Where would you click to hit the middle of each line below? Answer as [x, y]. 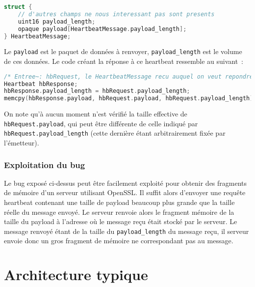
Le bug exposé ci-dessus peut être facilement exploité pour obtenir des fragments [126, 183]
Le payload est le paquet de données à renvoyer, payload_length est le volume [123, 51]
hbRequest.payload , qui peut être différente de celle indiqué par [101, 123]
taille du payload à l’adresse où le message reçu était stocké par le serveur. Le [121, 221]
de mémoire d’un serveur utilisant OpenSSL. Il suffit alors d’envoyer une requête [125, 192]
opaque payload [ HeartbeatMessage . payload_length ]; [102, 29]
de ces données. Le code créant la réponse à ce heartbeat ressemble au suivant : [124, 61]
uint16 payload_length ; [57, 21]
